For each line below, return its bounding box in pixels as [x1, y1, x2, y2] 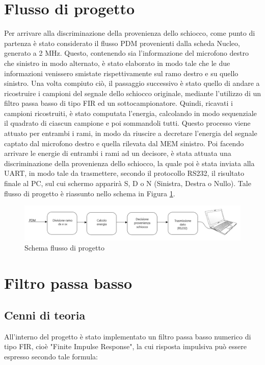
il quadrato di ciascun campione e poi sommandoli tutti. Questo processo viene [4, 118, 251, 128]
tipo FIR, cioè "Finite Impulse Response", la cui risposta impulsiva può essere [4, 341, 247, 352]
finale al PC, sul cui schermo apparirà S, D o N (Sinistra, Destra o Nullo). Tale [4, 178, 251, 189]
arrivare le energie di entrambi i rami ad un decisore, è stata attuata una [4, 148, 231, 158]
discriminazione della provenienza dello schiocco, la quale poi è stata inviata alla [4, 157, 255, 168]
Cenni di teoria [4, 307, 86, 323]
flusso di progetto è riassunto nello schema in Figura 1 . [4, 188, 175, 198]
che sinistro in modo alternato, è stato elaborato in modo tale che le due [4, 57, 230, 68]
